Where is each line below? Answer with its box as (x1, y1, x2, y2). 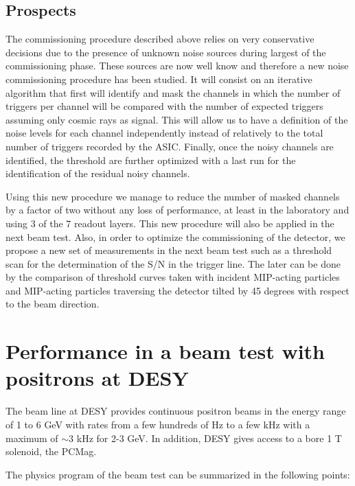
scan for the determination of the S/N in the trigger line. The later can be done (5, 256, 341, 270)
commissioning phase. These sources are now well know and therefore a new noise (5, 58, 349, 73)
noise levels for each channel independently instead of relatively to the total (5, 126, 323, 140)
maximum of (5, 430, 58, 445)
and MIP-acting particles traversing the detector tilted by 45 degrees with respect (5, 283, 350, 297)
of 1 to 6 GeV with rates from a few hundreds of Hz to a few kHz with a (5, 417, 310, 431)
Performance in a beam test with (5, 337, 325, 365)
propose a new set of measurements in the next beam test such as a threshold (5, 243, 332, 257)
